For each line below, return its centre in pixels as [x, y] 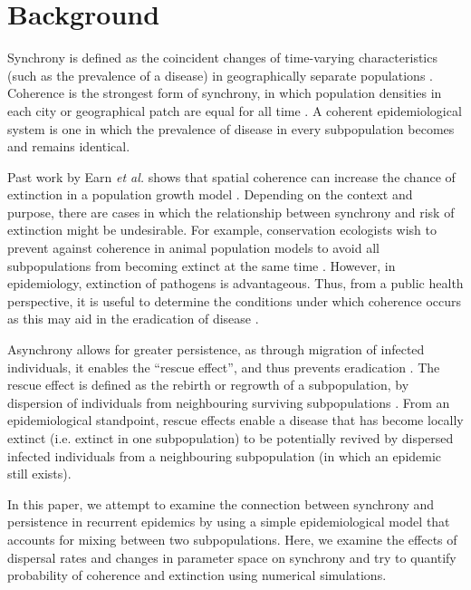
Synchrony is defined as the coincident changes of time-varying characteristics [222, 58]
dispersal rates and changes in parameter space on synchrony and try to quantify [232, 557]
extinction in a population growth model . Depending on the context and [210, 194]
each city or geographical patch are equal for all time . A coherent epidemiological [235, 110]
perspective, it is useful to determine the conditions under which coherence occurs [235, 300]
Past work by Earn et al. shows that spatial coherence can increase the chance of [231, 176]
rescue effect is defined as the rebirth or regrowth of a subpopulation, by [208, 385]
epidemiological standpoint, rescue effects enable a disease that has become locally [235, 420]
